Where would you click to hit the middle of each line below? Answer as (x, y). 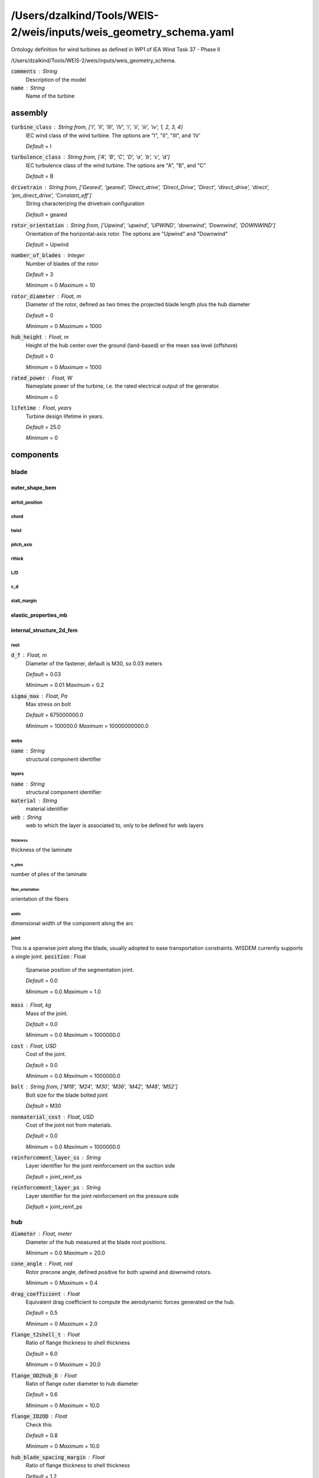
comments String (34, 72)
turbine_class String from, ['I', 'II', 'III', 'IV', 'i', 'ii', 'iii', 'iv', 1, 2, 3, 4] (97, 127)
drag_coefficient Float (45, 1294)
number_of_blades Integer (48, 255)
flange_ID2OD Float (39, 1417)
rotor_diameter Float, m (46, 296)
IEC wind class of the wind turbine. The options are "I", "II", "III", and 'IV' (113, 135)
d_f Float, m (29, 655)
